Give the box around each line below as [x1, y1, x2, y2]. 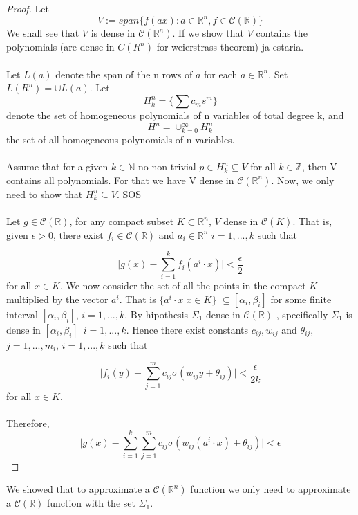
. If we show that [172, 26, 244, 40]
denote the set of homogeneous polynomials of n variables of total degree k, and [6, 108, 344, 123]
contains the [256, 26, 308, 40]
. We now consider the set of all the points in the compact [59, 278, 306, 293]
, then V [301, 159, 337, 174]
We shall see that [6, 26, 79, 40]
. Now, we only [271, 172, 335, 187]
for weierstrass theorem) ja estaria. [156, 39, 304, 54]
